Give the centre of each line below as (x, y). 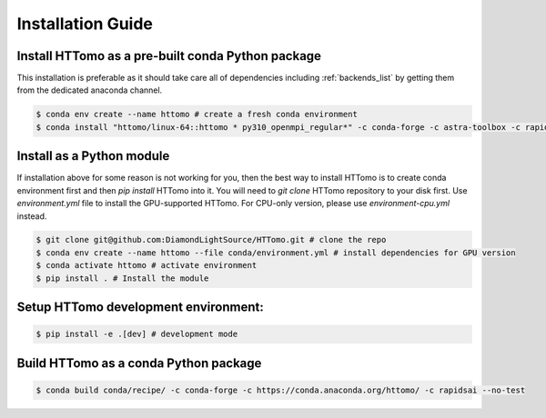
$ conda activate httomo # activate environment (147, 265)
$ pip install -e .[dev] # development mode (137, 334)
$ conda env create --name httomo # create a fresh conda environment (197, 114)
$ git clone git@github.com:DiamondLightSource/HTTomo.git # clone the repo (211, 240)
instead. (32, 216)
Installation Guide (85, 24)
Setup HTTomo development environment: (140, 308)
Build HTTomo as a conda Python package (139, 363)
